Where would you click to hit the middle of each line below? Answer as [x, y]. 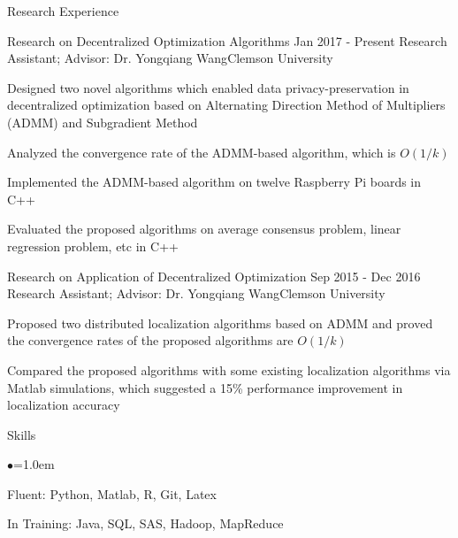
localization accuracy [64, 405]
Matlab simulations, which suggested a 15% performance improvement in [205, 387]
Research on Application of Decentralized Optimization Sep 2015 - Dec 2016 [214, 276]
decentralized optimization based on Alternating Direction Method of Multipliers [226, 105]
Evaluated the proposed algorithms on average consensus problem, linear [204, 229]
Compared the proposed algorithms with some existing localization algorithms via [229, 369]
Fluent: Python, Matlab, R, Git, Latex [112, 493]
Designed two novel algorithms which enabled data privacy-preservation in [208, 87]
